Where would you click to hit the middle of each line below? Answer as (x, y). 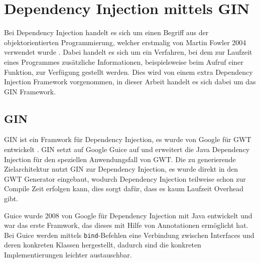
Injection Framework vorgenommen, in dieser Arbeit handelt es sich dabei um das (130, 82)
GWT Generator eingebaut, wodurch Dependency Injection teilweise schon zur (125, 178)
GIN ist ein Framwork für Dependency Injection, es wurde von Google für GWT (128, 139)
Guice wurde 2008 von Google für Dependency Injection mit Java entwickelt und (128, 215)
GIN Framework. (30, 91)
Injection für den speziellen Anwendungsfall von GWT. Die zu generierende (120, 159)
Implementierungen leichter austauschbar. (68, 255)
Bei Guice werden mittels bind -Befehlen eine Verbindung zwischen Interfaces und (129, 235)
